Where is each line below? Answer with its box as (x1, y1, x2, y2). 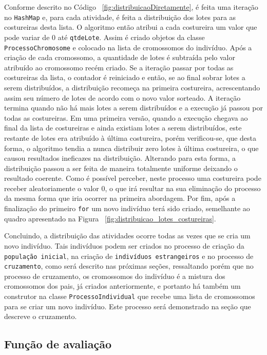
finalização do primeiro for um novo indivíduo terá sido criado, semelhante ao (4, 203, 250, 214)
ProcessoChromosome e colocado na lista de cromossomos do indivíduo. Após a (4, 42, 252, 52)
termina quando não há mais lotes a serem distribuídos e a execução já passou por (4, 102, 263, 113)
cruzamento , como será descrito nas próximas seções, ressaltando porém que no (4, 260, 254, 271)
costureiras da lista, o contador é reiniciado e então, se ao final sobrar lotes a (4, 72, 245, 83)
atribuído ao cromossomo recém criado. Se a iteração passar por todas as (4, 62, 234, 72)
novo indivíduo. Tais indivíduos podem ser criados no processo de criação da (4, 240, 244, 251)
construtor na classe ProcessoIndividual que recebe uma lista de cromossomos (4, 291, 255, 301)
